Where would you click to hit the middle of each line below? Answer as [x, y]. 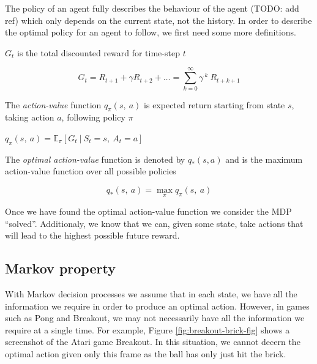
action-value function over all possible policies [91, 171]
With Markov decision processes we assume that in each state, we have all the [151, 294]
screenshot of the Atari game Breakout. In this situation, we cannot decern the [153, 342]
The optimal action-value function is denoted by [95, 159]
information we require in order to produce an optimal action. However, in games [157, 306]
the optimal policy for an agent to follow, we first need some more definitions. [151, 32]
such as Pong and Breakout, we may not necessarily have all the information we [155, 318]
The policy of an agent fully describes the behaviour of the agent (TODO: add [152, 8]
